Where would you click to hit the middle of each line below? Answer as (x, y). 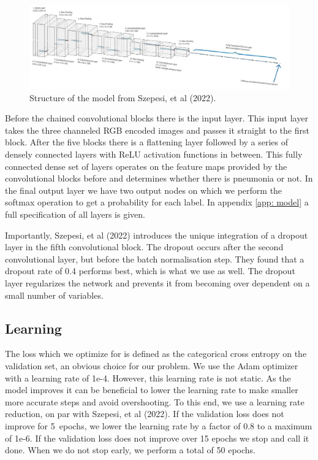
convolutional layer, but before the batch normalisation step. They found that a (155, 259)
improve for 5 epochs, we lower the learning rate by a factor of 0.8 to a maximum (159, 425)
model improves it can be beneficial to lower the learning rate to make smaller (152, 390)
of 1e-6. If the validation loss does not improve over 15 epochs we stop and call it (157, 438)
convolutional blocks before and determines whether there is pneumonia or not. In (159, 178)
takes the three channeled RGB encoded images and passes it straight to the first (157, 130)
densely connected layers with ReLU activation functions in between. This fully (154, 154)
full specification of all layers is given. (75, 214)
